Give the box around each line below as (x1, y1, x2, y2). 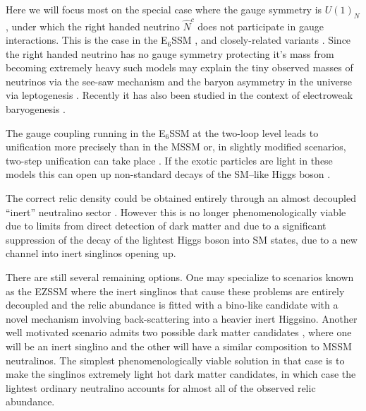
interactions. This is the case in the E (6, 32, 168, 47)
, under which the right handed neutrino (6, 18, 180, 33)
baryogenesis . (6, 102, 66, 117)
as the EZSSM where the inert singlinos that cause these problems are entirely (6, 283, 345, 298)
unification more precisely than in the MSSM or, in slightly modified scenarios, (6, 139, 346, 154)
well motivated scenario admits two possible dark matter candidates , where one (6, 325, 352, 340)
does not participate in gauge (197, 18, 324, 33)
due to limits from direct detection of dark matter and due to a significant (6, 218, 327, 233)
